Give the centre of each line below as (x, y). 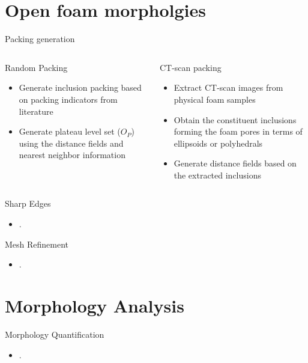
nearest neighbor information (72, 155)
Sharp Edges (28, 203)
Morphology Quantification (55, 334)
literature (36, 111)
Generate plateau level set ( (70, 131)
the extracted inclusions (217, 175)
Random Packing (36, 67)
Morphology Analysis (95, 306)
